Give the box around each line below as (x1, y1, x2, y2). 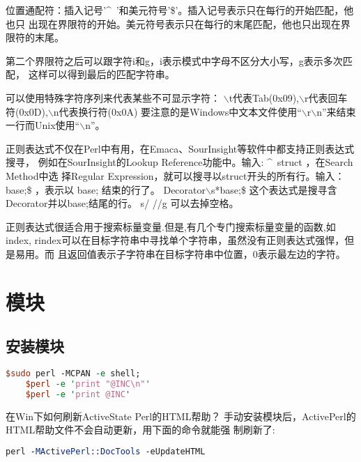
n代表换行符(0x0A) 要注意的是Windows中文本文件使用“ (53, 104, 302, 118)
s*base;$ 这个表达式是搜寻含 (210, 182, 337, 197)
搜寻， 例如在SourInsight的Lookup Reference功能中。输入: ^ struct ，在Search (6, 155, 353, 169)
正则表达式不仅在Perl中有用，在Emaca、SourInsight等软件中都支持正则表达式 (6, 141, 355, 155)
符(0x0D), (6, 104, 48, 118)
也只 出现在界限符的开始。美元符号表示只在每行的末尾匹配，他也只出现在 (6, 16, 341, 31)
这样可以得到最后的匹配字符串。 (28, 67, 175, 82)
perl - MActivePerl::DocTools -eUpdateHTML (6, 446, 206, 456)
